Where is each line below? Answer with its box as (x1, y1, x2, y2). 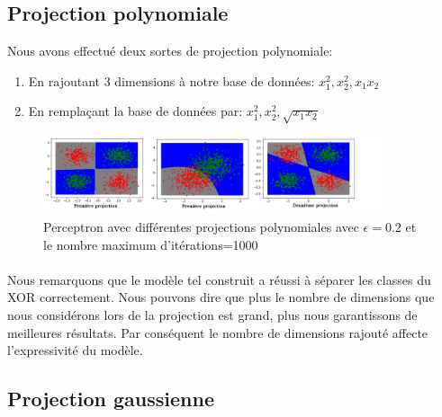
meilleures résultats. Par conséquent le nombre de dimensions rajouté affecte (7, 323, 428, 342)
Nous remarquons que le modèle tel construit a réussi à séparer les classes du (7, 270, 431, 288)
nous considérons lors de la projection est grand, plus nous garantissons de (7, 305, 418, 324)
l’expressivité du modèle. (7, 341, 143, 359)
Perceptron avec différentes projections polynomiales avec (43, 217, 359, 235)
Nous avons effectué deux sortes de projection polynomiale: (7, 41, 333, 60)
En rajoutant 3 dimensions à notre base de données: (28, 71, 315, 90)
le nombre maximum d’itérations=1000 (43, 235, 258, 253)
